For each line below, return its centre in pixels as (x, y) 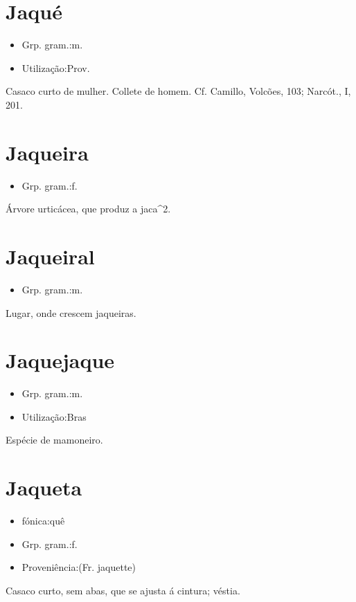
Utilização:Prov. (56, 67)
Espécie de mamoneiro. (54, 440)
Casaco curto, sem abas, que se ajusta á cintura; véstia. (123, 590)
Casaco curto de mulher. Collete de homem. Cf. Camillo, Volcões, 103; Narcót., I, (178, 91)
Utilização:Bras (54, 416)
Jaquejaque (60, 360)
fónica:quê (43, 521)
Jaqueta (44, 487)
